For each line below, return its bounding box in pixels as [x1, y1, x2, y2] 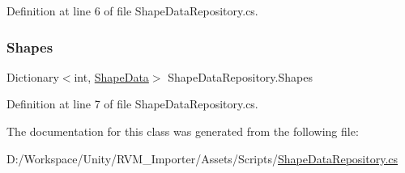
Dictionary [6, 68, 59, 85]
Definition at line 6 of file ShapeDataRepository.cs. [6, 2, 258, 19]
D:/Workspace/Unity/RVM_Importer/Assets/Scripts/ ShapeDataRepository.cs [6, 150, 399, 167]
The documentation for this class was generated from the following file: [6, 123, 359, 139]
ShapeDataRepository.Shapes [168, 68, 313, 85]
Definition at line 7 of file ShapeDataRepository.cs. [6, 95, 258, 112]
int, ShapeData [74, 68, 149, 85]
